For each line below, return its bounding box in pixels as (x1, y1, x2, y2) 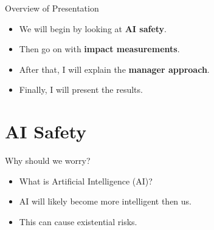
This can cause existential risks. (19, 215, 137, 228)
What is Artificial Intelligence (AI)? (19, 174, 153, 187)
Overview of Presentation (5, 2, 99, 14)
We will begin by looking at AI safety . (19, 22, 167, 35)
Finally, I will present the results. (19, 83, 143, 96)
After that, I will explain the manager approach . (19, 63, 210, 75)
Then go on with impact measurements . (19, 42, 180, 55)
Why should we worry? (5, 154, 91, 167)
